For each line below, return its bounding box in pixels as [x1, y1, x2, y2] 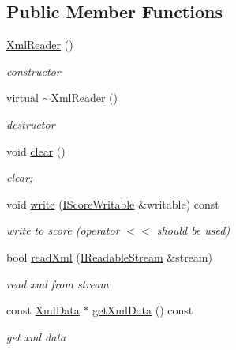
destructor [6, 115, 55, 132]
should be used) [156, 222, 230, 239]
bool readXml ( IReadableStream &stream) [6, 248, 212, 265]
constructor [6, 62, 61, 79]
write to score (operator [6, 222, 120, 239]
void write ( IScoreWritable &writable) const [6, 195, 219, 212]
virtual [6, 89, 39, 106]
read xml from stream [6, 275, 109, 292]
